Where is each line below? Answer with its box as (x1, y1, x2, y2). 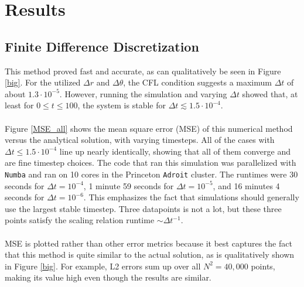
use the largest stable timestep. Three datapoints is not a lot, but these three (5, 202, 282, 214)
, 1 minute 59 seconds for (83, 179, 174, 192)
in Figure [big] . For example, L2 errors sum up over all (5, 259, 201, 272)
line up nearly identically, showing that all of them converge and (59, 145, 291, 157)
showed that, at (242, 87, 298, 100)
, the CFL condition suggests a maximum (123, 76, 272, 88)
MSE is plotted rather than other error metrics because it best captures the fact (5, 237, 292, 249)
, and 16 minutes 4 (213, 179, 280, 192)
